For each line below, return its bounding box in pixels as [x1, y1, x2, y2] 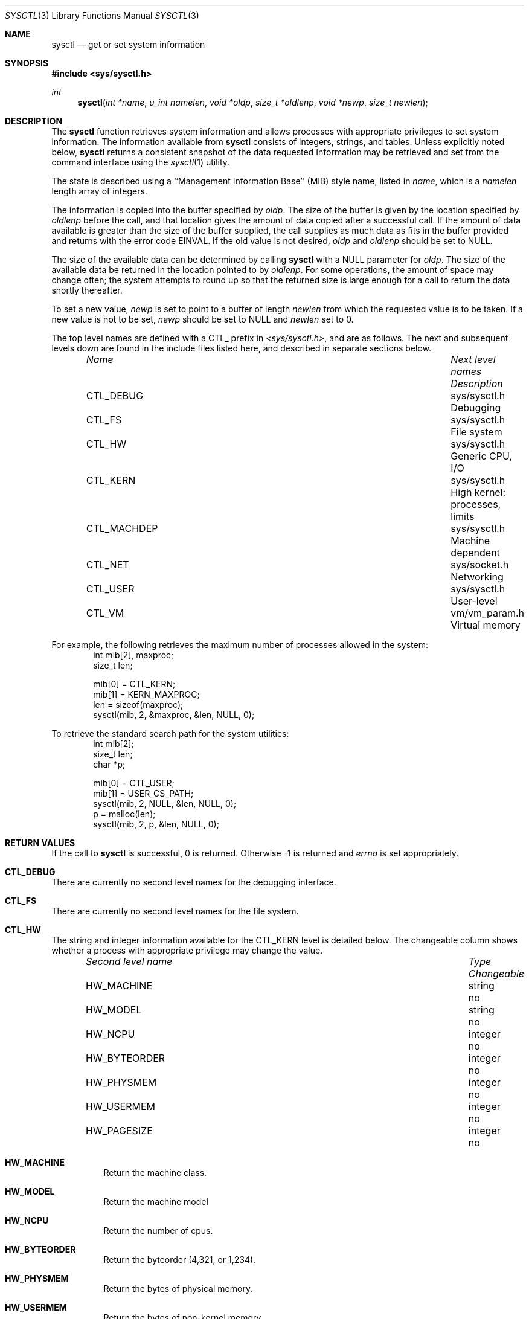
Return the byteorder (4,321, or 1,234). [103, 1254, 256, 1265]
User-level [450, 595, 498, 607]
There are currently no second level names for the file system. [51, 906, 299, 916]
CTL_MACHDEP [86, 522, 158, 534]
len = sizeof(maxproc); [93, 699, 184, 710]
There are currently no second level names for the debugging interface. [51, 877, 336, 887]
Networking [450, 571, 504, 583]
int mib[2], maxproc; [93, 650, 174, 660]
